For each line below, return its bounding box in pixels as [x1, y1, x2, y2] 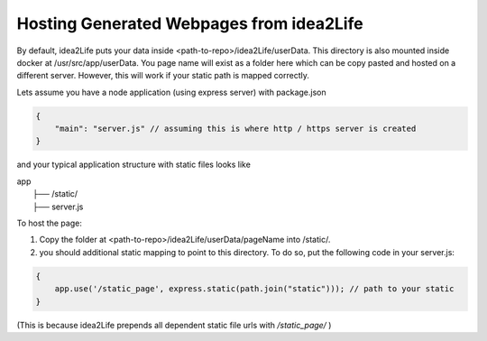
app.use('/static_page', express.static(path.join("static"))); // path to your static [54, 284, 455, 294]
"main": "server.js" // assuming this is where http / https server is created [54, 124, 417, 134]
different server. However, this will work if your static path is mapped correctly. [16, 70, 310, 81]
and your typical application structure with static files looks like [16, 159, 252, 170]
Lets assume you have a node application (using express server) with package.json [16, 87, 326, 97]
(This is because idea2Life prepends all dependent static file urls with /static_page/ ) [16, 319, 332, 330]
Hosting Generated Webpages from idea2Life [16, 14, 364, 33]
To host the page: [16, 217, 83, 229]
